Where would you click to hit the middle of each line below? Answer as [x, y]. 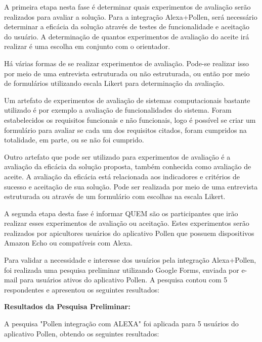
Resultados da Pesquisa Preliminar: [67, 306]
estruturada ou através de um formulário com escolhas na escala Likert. [115, 196]
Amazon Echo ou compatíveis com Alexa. [68, 243]
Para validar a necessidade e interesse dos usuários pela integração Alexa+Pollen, [130, 260]
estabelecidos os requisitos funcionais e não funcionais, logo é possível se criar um [130, 119]
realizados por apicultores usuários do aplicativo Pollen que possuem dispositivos [129, 233]
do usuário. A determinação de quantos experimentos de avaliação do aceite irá [127, 36]
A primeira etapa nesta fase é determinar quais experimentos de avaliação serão [127, 7]
